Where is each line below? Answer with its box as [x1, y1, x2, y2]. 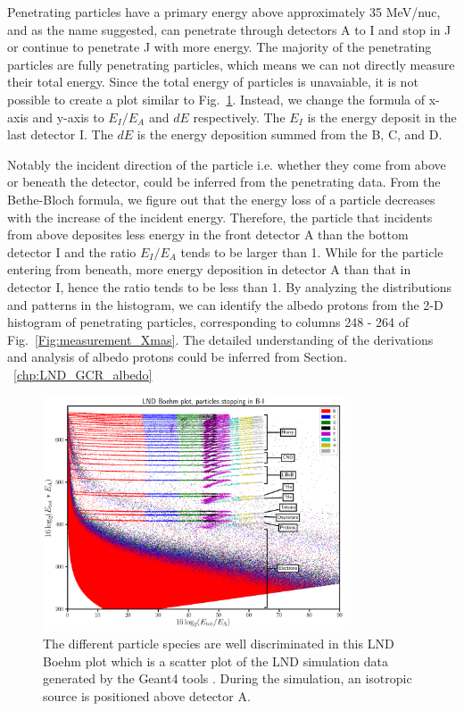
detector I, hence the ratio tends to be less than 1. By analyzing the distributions [7, 277, 452, 296]
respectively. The [193, 107, 286, 126]
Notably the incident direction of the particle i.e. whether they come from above [7, 155, 446, 173]
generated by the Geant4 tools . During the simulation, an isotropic [43, 669, 412, 688]
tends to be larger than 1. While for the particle [180, 242, 443, 261]
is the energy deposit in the [307, 107, 457, 126]
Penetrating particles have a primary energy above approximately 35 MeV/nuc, [7, 3, 441, 21]
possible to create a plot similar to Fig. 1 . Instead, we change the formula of [7, 89, 426, 108]
